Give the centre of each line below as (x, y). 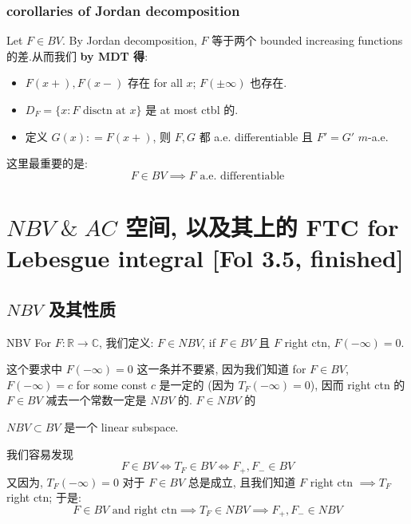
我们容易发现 (40, 453)
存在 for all (155, 83)
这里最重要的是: (47, 163)
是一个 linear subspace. (121, 426)
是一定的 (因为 (197, 384)
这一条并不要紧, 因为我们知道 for (221, 369)
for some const (112, 384)
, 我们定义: (126, 342)
